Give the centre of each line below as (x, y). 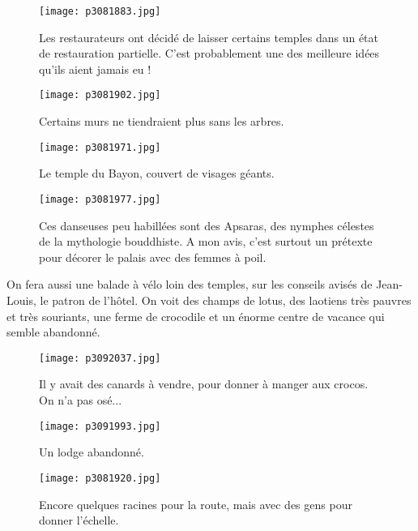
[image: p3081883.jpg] (100, 11)
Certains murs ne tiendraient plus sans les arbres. (162, 121)
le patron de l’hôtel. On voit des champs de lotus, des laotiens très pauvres (226, 300)
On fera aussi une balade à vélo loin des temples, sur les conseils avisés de (190, 284)
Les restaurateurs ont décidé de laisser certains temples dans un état (209, 37)
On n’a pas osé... (81, 400)
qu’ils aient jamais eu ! (95, 69)
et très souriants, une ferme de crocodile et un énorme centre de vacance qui (196, 316)
